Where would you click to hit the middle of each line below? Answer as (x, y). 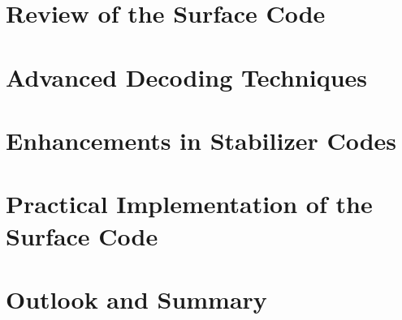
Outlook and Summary (136, 299)
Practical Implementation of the (189, 204)
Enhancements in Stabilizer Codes (201, 140)
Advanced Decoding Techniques (187, 77)
